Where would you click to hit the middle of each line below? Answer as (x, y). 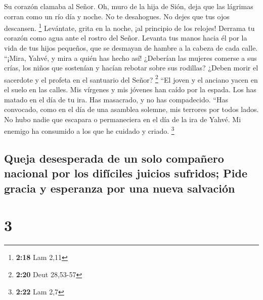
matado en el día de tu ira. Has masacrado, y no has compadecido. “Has (116, 99)
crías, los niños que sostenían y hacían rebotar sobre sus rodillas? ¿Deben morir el (131, 68)
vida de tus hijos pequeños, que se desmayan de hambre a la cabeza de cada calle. (131, 48)
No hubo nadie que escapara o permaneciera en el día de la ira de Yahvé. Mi (123, 119)
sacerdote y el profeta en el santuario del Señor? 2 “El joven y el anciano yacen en (131, 79)
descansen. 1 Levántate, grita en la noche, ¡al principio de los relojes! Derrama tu (129, 27)
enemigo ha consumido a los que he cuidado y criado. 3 (89, 130)
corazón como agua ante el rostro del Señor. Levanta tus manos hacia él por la (126, 38)
